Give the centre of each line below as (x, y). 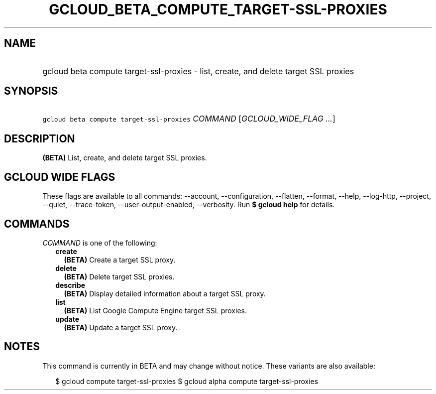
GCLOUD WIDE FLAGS (60, 177)
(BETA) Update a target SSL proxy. (121, 327)
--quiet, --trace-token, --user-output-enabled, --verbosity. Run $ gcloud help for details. (189, 205)
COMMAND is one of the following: (100, 243)
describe (70, 285)
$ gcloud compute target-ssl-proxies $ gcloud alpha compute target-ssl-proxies (187, 381)
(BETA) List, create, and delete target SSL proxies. (125, 158)
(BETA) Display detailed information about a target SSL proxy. (165, 293)
